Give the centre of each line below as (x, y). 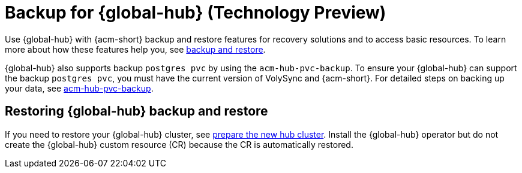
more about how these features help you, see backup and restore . (135, 49)
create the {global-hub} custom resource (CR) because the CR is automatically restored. (179, 144)
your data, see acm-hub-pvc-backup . (79, 88)
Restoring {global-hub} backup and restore (136, 111)
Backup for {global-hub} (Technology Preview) (196, 13)
